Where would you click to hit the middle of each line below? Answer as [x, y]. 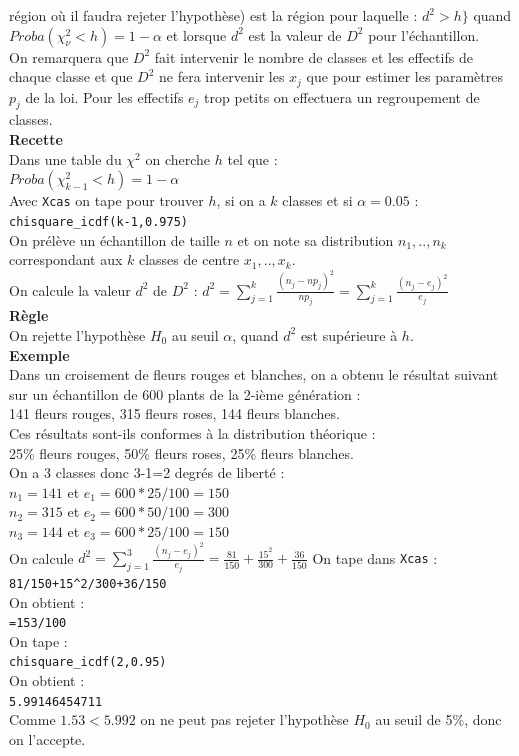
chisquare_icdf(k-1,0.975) [98, 221]
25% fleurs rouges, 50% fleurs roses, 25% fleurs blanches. [181, 452]
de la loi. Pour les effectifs [104, 96]
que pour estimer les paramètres [404, 76]
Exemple [39, 354]
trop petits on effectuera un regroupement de [342, 96]
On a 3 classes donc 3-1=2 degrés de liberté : [147, 472]
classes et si [317, 200]
